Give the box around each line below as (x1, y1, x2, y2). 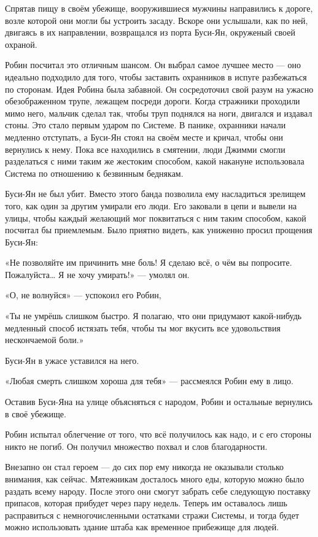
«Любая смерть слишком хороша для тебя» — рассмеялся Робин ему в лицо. (5, 374, 293, 387)
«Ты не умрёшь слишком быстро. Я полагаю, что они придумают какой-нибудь (5, 309, 302, 322)
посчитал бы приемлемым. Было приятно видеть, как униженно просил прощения (5, 223, 312, 236)
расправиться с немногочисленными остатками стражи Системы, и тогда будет (5, 508, 300, 521)
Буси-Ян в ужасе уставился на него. (5, 353, 139, 366)
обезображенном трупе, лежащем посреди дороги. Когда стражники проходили (5, 95, 300, 107)
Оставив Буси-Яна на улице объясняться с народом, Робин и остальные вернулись (5, 395, 312, 408)
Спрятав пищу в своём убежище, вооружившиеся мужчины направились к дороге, (5, 2, 313, 14)
